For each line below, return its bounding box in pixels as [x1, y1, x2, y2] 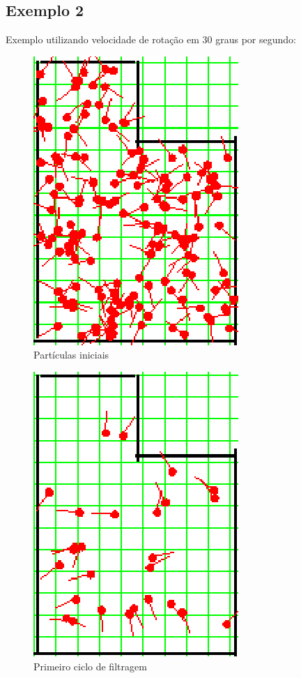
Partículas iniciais [33, 347, 109, 362]
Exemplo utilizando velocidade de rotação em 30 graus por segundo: [6, 32, 296, 47]
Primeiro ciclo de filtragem [33, 658, 147, 673]
